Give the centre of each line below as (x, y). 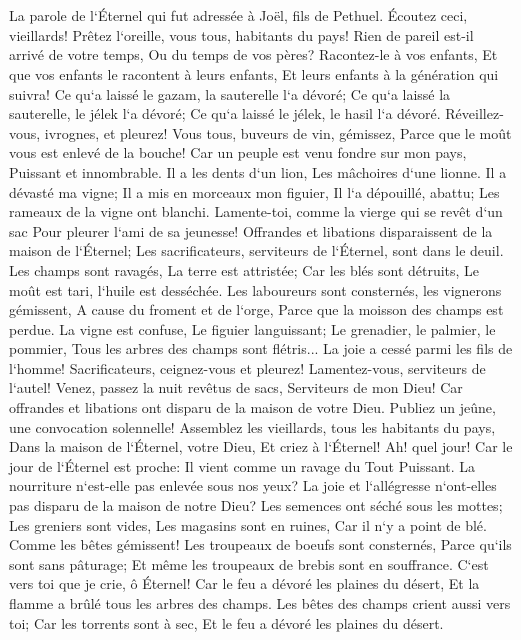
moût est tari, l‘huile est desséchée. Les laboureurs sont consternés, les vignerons (255, 289)
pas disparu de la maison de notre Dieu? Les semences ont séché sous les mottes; (256, 505)
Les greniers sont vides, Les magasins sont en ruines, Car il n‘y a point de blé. (248, 524)
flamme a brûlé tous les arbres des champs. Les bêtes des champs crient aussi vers (260, 603)
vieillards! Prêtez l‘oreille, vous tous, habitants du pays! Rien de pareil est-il (241, 34)
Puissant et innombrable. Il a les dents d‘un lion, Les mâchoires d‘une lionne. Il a (258, 171)
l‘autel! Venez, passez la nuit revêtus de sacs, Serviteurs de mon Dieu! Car (236, 387)
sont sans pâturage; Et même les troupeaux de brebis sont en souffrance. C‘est (249, 563)
